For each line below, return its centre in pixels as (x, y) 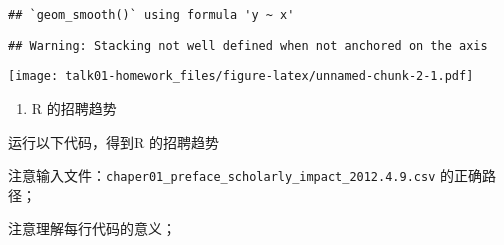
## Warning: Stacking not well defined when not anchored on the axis (248, 45)
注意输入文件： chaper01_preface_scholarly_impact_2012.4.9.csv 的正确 (245, 175)
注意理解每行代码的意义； (92, 228)
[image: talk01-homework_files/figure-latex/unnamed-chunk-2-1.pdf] (241, 76)
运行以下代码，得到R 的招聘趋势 (113, 141)
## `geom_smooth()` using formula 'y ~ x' (151, 15)
